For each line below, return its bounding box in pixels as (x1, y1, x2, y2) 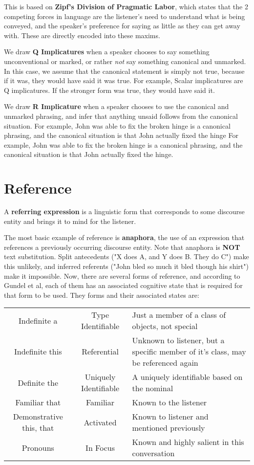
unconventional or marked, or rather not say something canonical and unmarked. (4, 56, 246, 66)
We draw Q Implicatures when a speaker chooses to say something (4, 46, 210, 57)
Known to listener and (132, 411, 209, 422)
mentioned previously (132, 422, 205, 434)
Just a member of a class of (132, 309, 226, 321)
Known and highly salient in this (132, 436, 244, 448)
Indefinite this (14, 346, 62, 357)
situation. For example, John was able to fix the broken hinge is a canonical (4, 120, 231, 131)
